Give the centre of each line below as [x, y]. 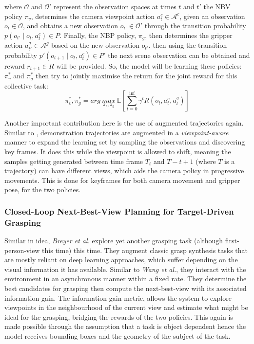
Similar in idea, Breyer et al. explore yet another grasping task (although [114, 241]
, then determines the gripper [189, 35]
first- [232, 241]
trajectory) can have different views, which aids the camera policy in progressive [124, 171]
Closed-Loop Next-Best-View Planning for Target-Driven [119, 211]
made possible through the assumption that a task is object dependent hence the [125, 326]
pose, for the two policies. [43, 190]
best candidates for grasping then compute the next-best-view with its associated [126, 288]
